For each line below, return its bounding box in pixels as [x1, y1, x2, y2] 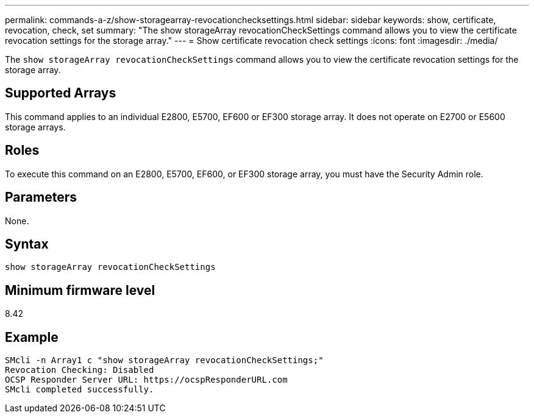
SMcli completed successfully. [5, 384, 154, 395]
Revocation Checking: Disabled [5, 365, 154, 375]
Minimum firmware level [5, 282, 155, 298]
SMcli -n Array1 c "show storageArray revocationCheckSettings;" [5, 355, 324, 366]
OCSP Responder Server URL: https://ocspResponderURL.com [5, 375, 288, 385]
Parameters [5, 190, 77, 205]
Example [5, 329, 59, 345]
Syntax [5, 236, 49, 252]
